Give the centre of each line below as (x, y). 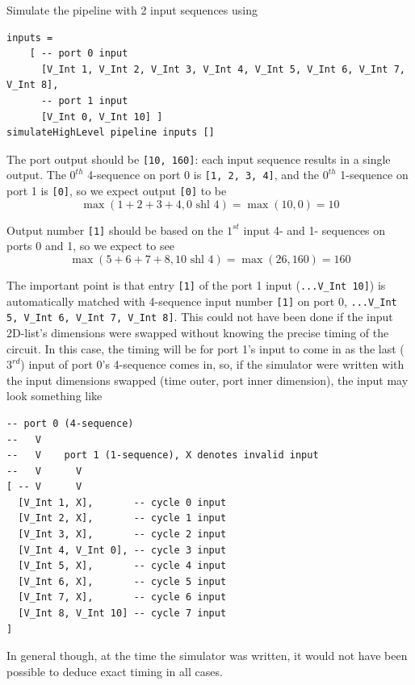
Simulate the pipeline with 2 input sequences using (132, 10)
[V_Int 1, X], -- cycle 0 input (122, 502)
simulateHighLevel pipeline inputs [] (111, 133)
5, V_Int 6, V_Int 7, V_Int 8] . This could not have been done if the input (200, 317)
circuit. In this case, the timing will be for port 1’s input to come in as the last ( (205, 348)
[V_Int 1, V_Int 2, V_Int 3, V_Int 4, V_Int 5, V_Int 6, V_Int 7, (223, 69)
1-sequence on (374, 175)
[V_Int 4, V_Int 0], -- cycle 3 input (122, 550)
